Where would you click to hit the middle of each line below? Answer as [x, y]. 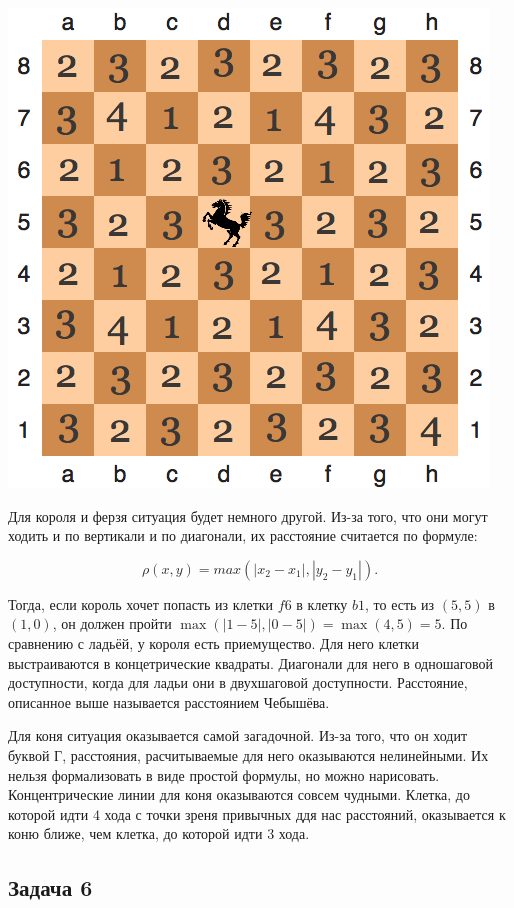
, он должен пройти [112, 623]
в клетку [322, 603]
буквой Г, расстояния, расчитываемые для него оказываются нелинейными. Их [248, 754]
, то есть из [400, 603]
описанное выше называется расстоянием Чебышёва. [169, 701]
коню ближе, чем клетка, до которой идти [135, 833]
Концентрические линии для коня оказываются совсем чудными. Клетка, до [239, 794]
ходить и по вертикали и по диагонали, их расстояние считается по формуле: [243, 535]
